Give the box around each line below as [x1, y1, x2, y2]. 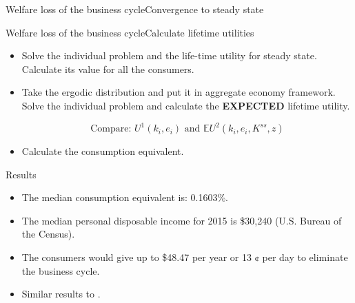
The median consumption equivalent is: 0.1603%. [21, 190, 229, 205]
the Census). [21, 227, 75, 241]
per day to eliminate [262, 250, 348, 264]
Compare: [90, 124, 132, 134]
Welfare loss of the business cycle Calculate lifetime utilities [6, 25, 254, 39]
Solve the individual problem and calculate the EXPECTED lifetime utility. [21, 98, 350, 112]
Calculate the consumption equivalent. [21, 144, 184, 158]
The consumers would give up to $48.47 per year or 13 [21, 250, 252, 264]
